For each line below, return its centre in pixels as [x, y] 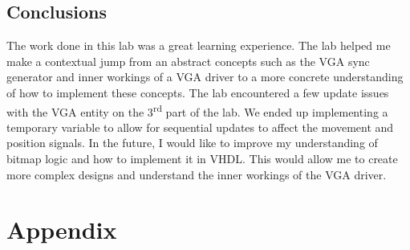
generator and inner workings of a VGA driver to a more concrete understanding [205, 77]
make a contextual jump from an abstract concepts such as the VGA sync [188, 61]
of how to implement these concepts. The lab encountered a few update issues [198, 92]
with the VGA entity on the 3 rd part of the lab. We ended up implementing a [197, 110]
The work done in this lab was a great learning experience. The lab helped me [199, 45]
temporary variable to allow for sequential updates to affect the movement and [200, 127]
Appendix [62, 230]
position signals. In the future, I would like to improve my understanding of [192, 143]
